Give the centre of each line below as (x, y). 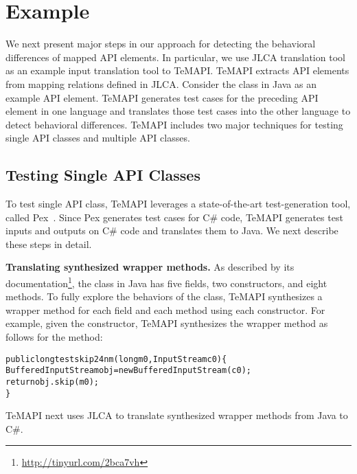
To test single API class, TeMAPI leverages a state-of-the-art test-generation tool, (178, 204)
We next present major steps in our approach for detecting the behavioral (161, 44)
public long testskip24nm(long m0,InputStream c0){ (116, 359)
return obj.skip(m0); (53, 382)
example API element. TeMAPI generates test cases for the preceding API (162, 97)
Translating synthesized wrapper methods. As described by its (150, 267)
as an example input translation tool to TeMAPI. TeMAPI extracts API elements (177, 70)
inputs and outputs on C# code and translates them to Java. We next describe (172, 230)
